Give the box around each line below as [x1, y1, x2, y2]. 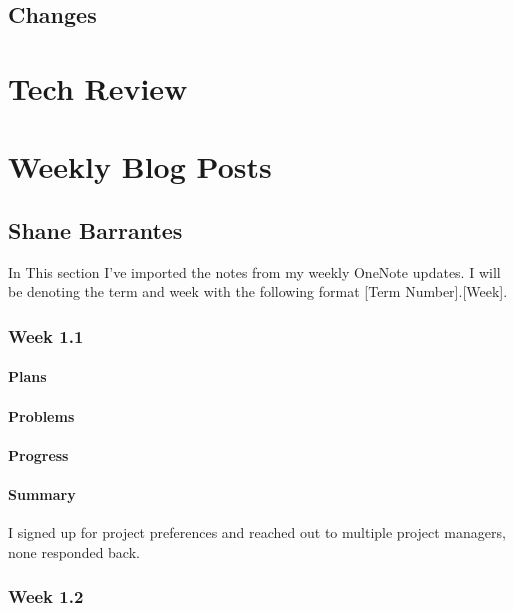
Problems [8, 405, 75, 426]
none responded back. [8, 541, 140, 562]
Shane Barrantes [8, 214, 183, 245]
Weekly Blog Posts [8, 146, 272, 187]
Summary [8, 483, 76, 504]
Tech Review [8, 67, 188, 108]
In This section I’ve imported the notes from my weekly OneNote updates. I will [8, 261, 501, 282]
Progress [8, 444, 69, 465]
